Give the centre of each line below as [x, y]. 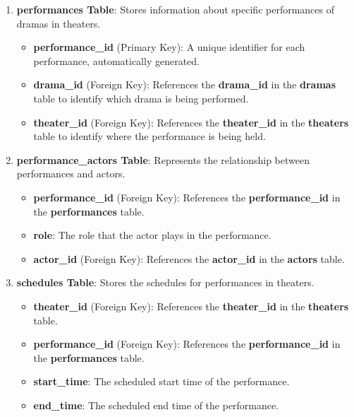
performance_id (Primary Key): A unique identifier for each [169, 47]
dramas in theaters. [59, 23]
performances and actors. [71, 174]
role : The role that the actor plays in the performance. [152, 235]
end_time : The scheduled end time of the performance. [156, 405]
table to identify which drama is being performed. [141, 98]
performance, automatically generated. [117, 60]
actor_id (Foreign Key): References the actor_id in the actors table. [189, 258]
